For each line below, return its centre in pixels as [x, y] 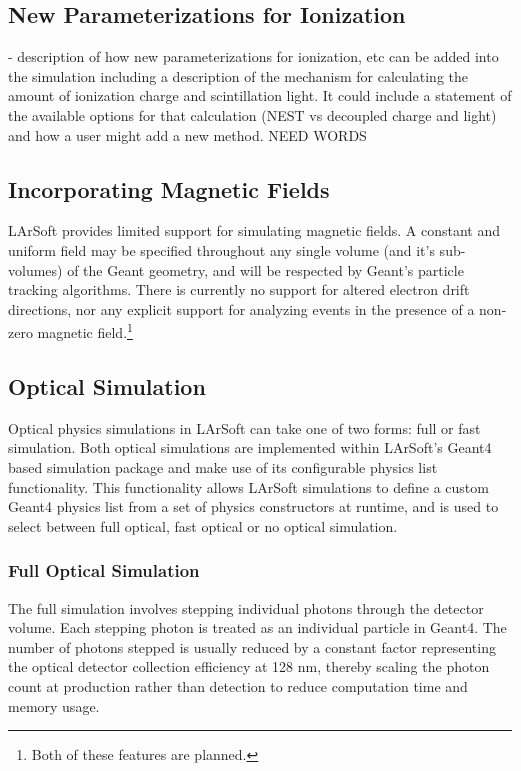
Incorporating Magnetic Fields [169, 188]
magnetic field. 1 [85, 330]
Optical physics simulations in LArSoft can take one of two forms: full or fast [244, 427]
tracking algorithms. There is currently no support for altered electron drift [239, 289]
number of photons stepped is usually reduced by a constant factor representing [252, 646]
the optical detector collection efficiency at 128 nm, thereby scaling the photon [249, 666]
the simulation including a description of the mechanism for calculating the [238, 75]
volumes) [35, 269]
